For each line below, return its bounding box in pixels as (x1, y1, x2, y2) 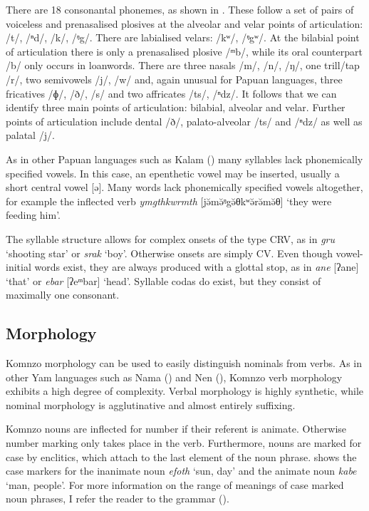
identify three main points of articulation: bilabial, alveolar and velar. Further (6, 100, 345, 115)
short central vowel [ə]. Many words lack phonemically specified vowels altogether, (6, 180, 363, 195)
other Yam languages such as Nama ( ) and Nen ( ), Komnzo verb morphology (6, 369, 343, 384)
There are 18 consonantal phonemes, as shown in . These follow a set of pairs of (6, 2, 354, 16)
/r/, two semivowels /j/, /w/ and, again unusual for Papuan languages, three (6, 71, 343, 86)
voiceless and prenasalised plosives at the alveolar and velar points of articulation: (6, 16, 363, 31)
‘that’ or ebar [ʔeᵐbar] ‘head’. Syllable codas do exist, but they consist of (6, 273, 321, 288)
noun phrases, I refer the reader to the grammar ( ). (6, 491, 229, 506)
